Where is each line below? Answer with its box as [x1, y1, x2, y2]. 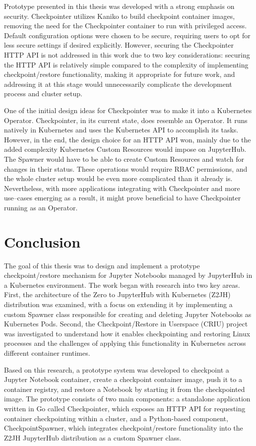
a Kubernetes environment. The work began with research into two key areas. [4, 279, 240, 290]
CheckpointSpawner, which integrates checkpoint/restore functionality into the [4, 423, 243, 433]
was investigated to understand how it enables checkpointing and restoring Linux [4, 328, 251, 338]
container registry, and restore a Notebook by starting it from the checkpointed [4, 383, 245, 394]
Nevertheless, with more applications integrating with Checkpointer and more [4, 183, 240, 193]
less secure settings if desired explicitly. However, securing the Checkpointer [4, 40, 234, 50]
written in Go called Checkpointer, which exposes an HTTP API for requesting [4, 403, 246, 413]
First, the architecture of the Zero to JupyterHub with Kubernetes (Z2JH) [4, 289, 231, 300]
